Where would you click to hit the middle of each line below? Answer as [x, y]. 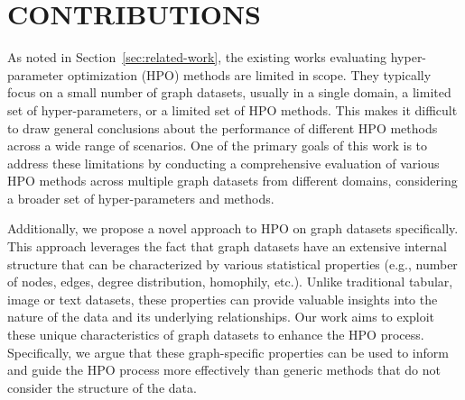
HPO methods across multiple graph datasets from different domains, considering [232, 181]
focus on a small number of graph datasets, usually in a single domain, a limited [229, 92]
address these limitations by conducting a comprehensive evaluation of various [223, 163]
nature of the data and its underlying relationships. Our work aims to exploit [221, 317]
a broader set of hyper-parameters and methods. [141, 198]
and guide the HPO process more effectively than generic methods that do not [224, 370]
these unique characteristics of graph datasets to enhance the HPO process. [216, 335]
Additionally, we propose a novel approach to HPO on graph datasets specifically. [233, 228]
